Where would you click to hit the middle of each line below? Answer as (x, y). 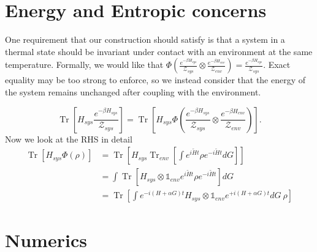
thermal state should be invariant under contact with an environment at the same (159, 51)
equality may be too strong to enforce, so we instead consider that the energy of (155, 80)
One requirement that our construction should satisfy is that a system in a (145, 39)
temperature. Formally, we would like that (84, 65)
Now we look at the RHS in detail (69, 139)
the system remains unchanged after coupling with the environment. (133, 91)
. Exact (277, 65)
